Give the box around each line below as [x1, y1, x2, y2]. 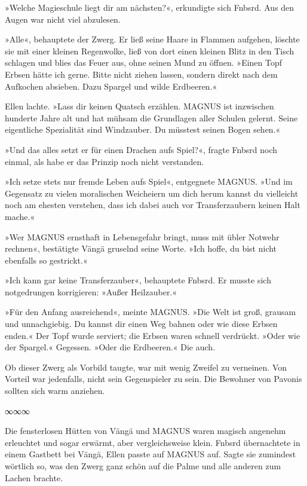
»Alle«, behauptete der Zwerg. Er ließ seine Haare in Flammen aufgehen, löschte [5, 33, 300, 45]
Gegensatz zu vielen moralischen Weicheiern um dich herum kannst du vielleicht [5, 187, 299, 199]
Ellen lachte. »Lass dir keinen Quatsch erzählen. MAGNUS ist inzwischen [5, 100, 274, 112]
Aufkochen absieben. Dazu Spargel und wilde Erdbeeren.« [5, 80, 217, 92]
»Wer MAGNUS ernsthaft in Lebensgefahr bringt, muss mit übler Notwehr [5, 230, 280, 243]
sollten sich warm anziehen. [5, 384, 105, 397]
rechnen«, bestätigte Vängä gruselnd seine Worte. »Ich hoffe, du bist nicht [5, 242, 277, 255]
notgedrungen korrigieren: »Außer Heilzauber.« [5, 285, 177, 298]
